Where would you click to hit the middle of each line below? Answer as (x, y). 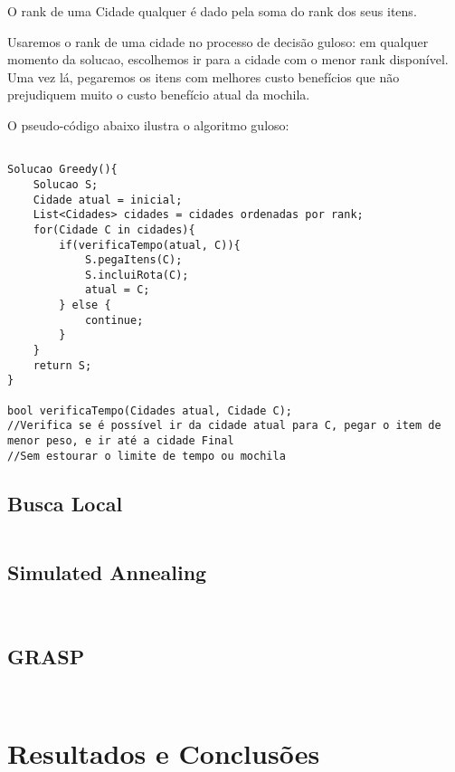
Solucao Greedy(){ (62, 170)
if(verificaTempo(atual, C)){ (150, 245)
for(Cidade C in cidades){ (114, 229)
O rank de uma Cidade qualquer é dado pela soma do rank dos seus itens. (212, 11)
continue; (114, 320)
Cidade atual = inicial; (108, 200)
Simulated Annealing (107, 572)
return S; (62, 365)
